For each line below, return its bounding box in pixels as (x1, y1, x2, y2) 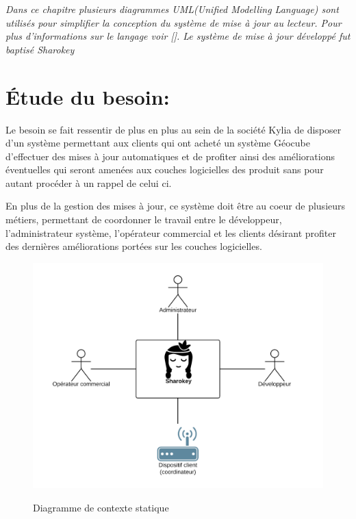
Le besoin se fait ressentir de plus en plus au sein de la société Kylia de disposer (5, 122, 342, 136)
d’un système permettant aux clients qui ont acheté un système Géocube (5, 136, 310, 150)
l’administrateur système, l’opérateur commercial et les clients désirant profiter (5, 225, 336, 240)
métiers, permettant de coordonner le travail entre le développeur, (5, 212, 282, 227)
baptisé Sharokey (5, 42, 75, 56)
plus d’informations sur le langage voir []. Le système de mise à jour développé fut (5, 29, 351, 43)
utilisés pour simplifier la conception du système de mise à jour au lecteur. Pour (5, 15, 342, 29)
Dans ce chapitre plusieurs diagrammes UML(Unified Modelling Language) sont (5, 2, 339, 16)
